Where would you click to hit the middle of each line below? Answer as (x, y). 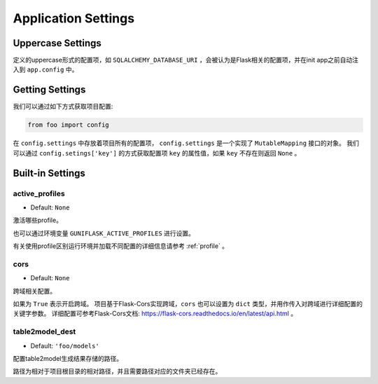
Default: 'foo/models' (65, 345)
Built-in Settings (49, 173)
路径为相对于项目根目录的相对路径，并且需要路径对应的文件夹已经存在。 (117, 371)
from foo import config (69, 125)
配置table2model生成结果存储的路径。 (68, 358)
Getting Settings (49, 90)
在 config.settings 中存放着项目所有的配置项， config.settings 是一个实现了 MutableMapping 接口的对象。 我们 (186, 143)
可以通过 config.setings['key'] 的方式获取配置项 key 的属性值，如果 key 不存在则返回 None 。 (157, 153)
